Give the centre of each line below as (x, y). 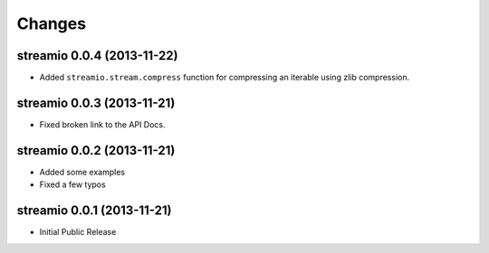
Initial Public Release (78, 232)
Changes (51, 23)
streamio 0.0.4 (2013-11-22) (97, 56)
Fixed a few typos (72, 184)
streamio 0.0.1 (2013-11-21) (94, 211)
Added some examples (82, 172)
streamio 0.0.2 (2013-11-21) (96, 150)
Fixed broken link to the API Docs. (103, 124)
